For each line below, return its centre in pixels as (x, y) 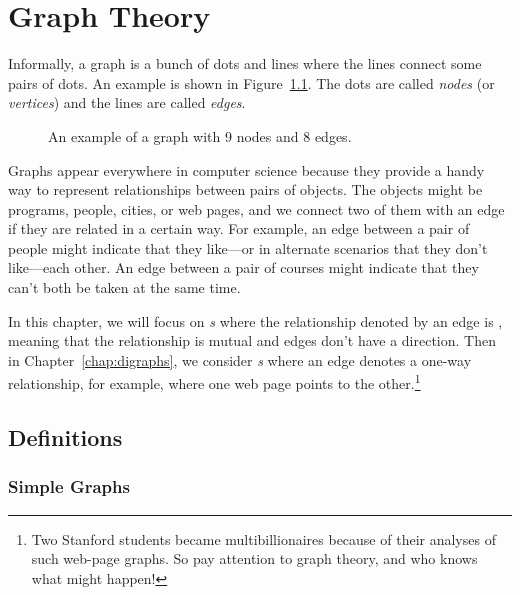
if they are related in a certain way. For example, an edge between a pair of (239, 228)
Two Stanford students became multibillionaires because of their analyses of (263, 538)
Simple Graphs (69, 486)
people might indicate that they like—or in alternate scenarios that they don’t (248, 247)
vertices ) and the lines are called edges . (127, 102)
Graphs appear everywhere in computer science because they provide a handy (246, 169)
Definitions (65, 437)
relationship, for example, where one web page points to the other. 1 (214, 382)
